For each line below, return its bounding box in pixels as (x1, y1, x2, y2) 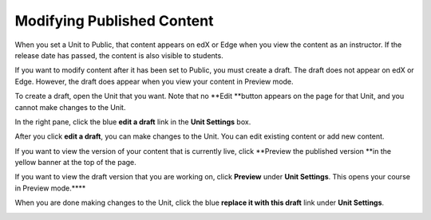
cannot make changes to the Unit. (14, 102, 126, 112)
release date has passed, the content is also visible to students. (14, 50, 223, 60)
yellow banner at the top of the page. (14, 158, 137, 167)
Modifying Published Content (14, 12, 214, 29)
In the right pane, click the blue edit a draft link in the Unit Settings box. (14, 116, 251, 127)
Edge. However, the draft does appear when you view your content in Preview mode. (14, 77, 295, 86)
